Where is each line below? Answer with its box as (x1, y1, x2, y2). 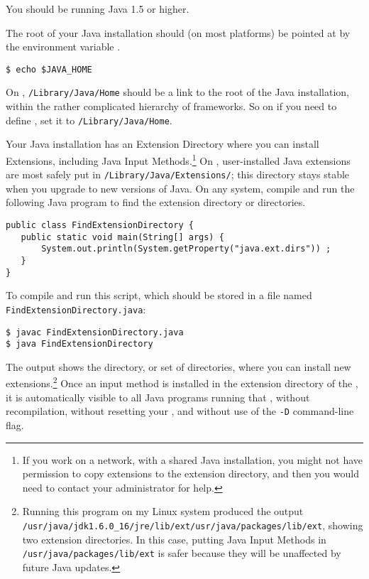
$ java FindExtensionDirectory (6, 339, 153, 350)
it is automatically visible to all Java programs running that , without (6, 389, 310, 404)
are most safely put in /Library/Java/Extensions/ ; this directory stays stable (6, 167, 350, 182)
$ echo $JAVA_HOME (6, 64, 92, 75)
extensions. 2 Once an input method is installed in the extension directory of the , (6, 374, 358, 391)
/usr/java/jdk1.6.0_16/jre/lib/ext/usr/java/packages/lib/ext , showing (22, 517, 363, 532)
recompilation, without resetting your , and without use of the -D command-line (6, 404, 354, 418)
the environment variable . (6, 39, 121, 54)
